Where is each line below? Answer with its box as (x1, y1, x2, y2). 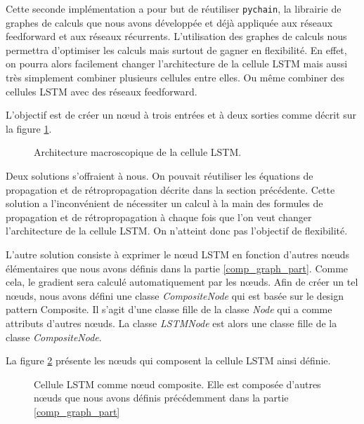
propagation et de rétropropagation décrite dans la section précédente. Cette (6, 182, 335, 197)
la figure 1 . (6, 121, 52, 135)
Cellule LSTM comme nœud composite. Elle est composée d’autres (34, 376, 321, 391)
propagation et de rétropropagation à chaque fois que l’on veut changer (6, 209, 312, 224)
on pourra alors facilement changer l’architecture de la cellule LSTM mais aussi (6, 56, 348, 71)
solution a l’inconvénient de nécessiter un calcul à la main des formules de (6, 196, 323, 211)
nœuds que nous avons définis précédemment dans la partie (34, 390, 289, 405)
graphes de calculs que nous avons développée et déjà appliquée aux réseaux (6, 15, 333, 29)
